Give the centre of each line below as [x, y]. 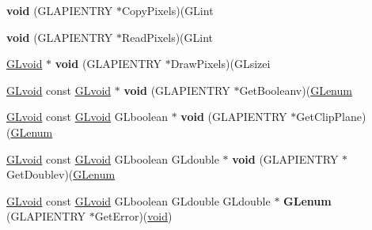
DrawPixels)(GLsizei [220, 64]
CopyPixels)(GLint [167, 10]
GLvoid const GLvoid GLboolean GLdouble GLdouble [139, 200]
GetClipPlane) [331, 117]
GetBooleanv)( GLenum [296, 90]
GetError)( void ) [133, 216]
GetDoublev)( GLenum [61, 174]
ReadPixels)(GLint [167, 37]
